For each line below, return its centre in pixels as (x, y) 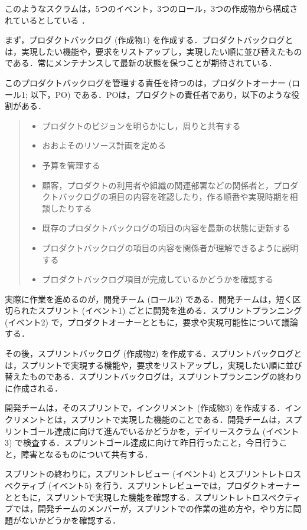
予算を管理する (71, 165)
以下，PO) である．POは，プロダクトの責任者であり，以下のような (161, 94)
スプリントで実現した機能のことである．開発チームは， (178, 419)
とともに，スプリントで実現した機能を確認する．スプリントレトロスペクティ (153, 497)
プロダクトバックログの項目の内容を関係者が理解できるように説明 (170, 247)
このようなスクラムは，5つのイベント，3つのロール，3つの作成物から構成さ (151, 8)
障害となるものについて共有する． (87, 454)
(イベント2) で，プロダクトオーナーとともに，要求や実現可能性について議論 (151, 322)
